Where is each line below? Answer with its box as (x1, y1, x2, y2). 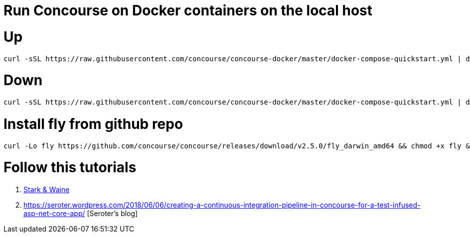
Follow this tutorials (3, 159, 137, 176)
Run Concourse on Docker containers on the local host (3, 2, 373, 19)
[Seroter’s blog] (87, 209, 138, 218)
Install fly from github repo (3, 115, 183, 132)
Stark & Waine (23, 185, 70, 194)
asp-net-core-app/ (23, 209, 85, 218)
